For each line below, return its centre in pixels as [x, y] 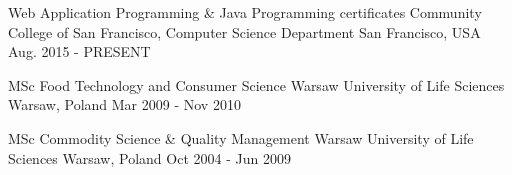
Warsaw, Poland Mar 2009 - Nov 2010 [124, 104]
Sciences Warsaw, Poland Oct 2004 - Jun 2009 [149, 157]
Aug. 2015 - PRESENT [79, 51]
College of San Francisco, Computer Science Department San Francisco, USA [244, 31]
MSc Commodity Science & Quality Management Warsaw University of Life [241, 137]
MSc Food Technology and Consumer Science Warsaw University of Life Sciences [256, 84]
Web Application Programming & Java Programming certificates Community [245, 12]
